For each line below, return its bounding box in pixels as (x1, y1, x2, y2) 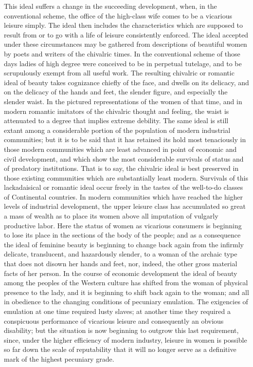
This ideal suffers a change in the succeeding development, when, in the (4, 1, 217, 11)
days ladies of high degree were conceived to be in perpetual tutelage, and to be (4, 58, 242, 68)
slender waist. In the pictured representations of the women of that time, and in (4, 96, 242, 106)
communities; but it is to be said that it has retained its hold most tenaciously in (4, 134, 246, 145)
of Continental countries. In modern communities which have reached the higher (4, 191, 243, 202)
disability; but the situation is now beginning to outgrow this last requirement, (4, 325, 239, 335)
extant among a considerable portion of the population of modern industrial (4, 125, 231, 135)
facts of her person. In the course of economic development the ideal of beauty (4, 268, 237, 278)
